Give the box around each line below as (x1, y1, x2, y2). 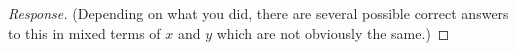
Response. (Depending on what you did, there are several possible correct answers (8, 3, 509, 23)
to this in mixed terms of (8, 22, 161, 43)
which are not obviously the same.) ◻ (216, 22, 450, 43)
